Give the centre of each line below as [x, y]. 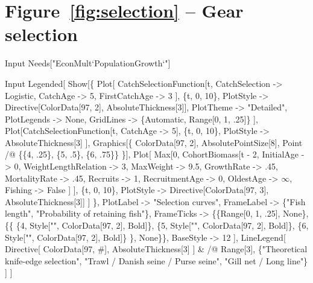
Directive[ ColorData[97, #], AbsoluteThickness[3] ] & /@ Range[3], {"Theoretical [156, 249]
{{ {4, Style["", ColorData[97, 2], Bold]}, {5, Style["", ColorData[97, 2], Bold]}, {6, [157, 225]
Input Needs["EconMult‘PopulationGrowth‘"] [88, 63]
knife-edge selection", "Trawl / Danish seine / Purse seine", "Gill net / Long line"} [156, 260]
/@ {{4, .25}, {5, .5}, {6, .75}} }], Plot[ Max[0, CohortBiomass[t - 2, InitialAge [152, 154]
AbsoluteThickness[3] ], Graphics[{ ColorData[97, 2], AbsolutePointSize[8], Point [154, 142]
